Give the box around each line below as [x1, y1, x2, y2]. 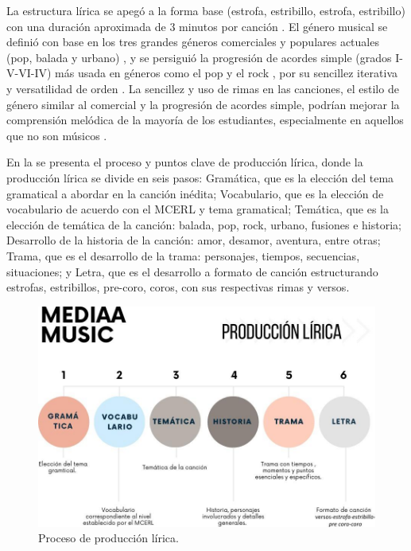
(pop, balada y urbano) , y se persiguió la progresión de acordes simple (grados [6, 49, 392, 65]
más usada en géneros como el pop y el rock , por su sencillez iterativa [55, 64, 398, 81]
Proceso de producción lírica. [38, 530, 179, 546]
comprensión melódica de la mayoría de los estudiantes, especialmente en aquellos [6, 111, 404, 128]
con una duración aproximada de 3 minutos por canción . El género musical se [6, 18, 388, 34]
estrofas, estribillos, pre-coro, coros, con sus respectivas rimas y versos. [6, 279, 350, 295]
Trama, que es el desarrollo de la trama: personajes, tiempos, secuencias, [6, 247, 360, 264]
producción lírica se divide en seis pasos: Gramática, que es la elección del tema [6, 169, 394, 186]
